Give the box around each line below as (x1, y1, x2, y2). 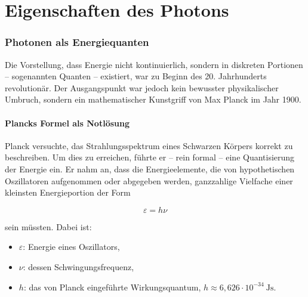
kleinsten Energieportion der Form (5, 186, 131, 199)
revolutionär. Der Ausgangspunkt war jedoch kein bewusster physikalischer (5, 81, 279, 94)
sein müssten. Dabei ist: (5, 220, 92, 233)
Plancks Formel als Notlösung (5, 116, 130, 129)
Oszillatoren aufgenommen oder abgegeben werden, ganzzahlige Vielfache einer (5, 174, 293, 187)
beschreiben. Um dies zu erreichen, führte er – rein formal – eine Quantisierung (5, 151, 295, 163)
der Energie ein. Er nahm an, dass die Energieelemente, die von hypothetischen (5, 162, 295, 175)
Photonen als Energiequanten (5, 35, 149, 49)
